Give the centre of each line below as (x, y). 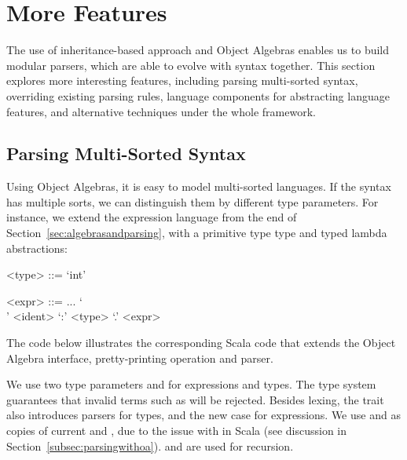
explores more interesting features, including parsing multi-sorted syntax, (182, 80)
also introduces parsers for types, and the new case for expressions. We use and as (203, 415)
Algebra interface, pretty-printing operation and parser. (140, 358)
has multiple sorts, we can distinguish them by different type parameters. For (192, 201)
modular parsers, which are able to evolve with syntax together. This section (191, 65)
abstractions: (37, 248)
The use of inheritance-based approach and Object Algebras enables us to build (198, 50)
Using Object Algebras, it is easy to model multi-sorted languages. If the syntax (199, 186)
